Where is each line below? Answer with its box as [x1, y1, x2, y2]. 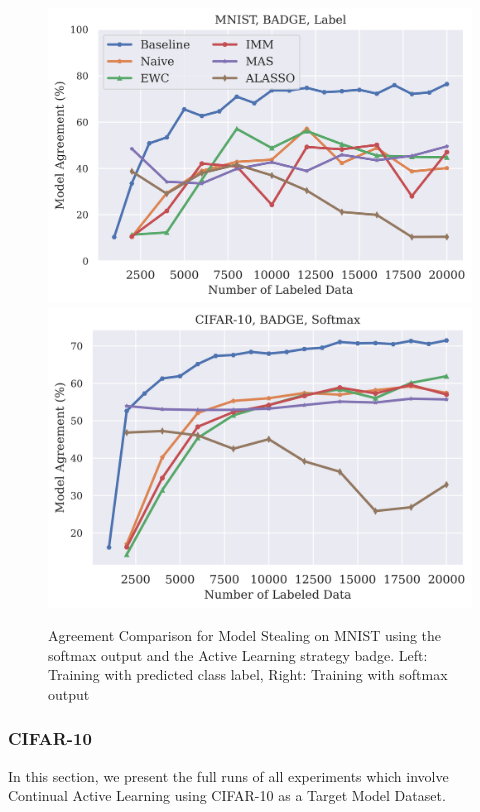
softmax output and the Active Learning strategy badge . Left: [48, 644, 428, 665]
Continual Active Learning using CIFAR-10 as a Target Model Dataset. [8, 785, 446, 806]
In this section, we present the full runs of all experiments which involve [8, 765, 449, 786]
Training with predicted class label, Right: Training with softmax [48, 664, 448, 685]
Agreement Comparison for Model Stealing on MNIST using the [48, 625, 442, 646]
